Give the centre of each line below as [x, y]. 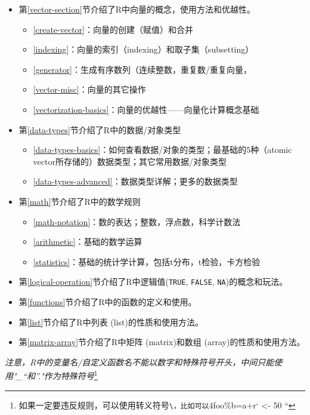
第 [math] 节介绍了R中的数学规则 [80, 201]
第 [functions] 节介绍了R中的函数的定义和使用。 [108, 301]
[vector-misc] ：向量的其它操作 [89, 89]
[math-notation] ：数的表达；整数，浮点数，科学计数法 [137, 221]
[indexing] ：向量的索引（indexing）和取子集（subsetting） [143, 49]
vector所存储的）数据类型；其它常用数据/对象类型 [130, 161]
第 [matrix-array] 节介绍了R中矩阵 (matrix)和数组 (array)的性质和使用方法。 [162, 342]
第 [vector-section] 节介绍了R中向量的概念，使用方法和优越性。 [137, 9]
